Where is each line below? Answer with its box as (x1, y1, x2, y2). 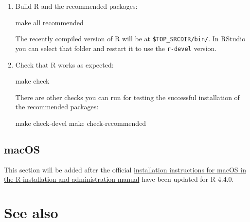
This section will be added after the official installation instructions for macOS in (4, 164, 246, 174)
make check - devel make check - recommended (15, 118, 146, 128)
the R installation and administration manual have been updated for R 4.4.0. (4, 174, 234, 184)
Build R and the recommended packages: (15, 1, 138, 11)
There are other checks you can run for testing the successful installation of (15, 92, 240, 102)
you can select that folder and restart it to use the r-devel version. (15, 43, 217, 53)
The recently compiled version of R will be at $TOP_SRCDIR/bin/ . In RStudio (15, 34, 246, 44)
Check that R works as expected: (15, 59, 114, 69)
